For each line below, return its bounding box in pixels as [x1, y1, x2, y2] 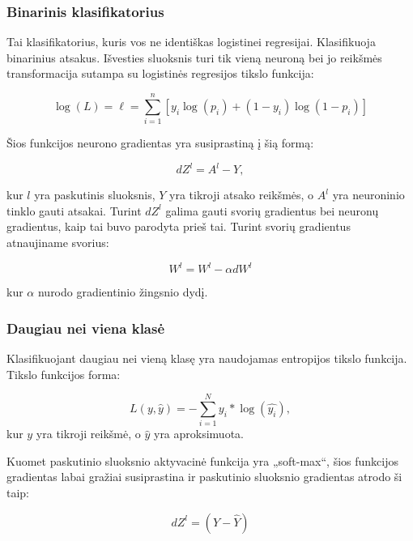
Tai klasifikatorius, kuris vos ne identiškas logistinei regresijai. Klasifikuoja [6, 33, 376, 50]
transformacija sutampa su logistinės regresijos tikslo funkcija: [6, 65, 314, 82]
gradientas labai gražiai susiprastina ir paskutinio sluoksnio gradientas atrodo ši [6, 468, 402, 485]
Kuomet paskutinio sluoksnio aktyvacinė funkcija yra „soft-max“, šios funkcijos [6, 452, 398, 469]
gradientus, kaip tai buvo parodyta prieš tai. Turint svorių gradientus [6, 218, 351, 235]
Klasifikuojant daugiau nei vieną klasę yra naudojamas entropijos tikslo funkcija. [6, 349, 407, 366]
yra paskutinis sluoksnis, [34, 186, 155, 203]
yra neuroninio [332, 186, 405, 203]
